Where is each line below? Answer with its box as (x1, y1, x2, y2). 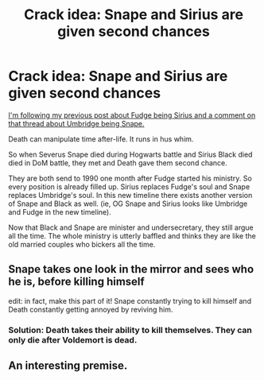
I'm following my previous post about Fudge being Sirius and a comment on (8, 110, 256, 120)
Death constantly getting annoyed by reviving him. (8, 304, 173, 314)
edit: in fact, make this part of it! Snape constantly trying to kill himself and (8, 296, 252, 305)
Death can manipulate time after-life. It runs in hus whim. (8, 134, 194, 144)
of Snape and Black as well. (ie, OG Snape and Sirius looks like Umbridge (8, 199, 248, 208)
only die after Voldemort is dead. (8, 334, 138, 345)
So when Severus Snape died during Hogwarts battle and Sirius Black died (8, 149, 253, 159)
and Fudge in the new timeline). (8, 207, 111, 216)
